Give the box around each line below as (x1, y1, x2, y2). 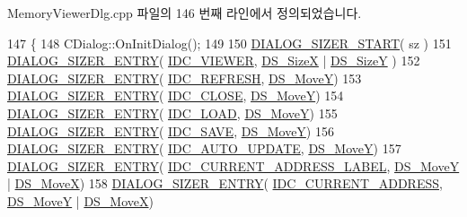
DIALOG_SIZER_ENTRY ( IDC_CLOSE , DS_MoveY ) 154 (7, 86, 344, 105)
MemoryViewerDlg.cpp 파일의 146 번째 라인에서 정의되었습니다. (7, 4, 362, 22)
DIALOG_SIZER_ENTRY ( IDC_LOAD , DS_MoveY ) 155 (7, 103, 338, 122)
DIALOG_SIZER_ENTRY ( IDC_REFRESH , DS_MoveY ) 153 (7, 68, 362, 87)
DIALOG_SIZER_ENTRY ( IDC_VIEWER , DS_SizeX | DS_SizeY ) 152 (7, 51, 420, 70)
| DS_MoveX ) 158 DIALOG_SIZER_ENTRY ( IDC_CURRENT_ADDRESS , (7, 174, 443, 193)
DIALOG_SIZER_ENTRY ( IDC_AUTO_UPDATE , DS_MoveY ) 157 (7, 139, 401, 158)
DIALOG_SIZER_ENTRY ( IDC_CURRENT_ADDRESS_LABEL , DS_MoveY (7, 156, 460, 175)
